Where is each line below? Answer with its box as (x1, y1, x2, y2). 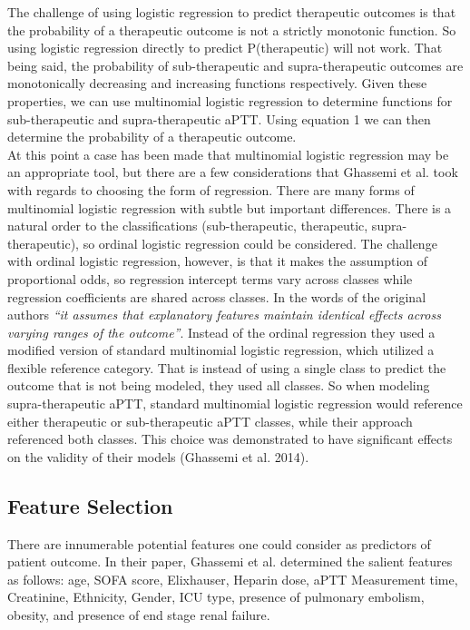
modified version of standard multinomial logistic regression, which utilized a (7, 340, 435, 359)
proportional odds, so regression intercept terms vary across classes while (7, 269, 413, 288)
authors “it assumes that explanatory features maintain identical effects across (7, 305, 441, 324)
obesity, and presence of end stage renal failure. (7, 605, 270, 625)
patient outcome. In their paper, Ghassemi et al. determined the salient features (7, 552, 453, 571)
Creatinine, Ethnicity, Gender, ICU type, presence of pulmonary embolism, (7, 587, 425, 606)
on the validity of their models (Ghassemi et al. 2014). (7, 447, 309, 466)
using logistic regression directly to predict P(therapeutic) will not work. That (7, 38, 443, 57)
